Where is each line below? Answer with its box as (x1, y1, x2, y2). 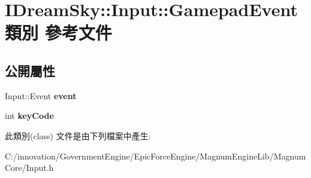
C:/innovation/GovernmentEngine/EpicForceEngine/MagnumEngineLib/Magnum (5, 149, 306, 162)
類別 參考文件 (5, 20, 112, 45)
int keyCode (5, 109, 54, 122)
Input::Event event (5, 89, 77, 102)
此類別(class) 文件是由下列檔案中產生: (5, 129, 151, 142)
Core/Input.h (5, 161, 54, 174)
